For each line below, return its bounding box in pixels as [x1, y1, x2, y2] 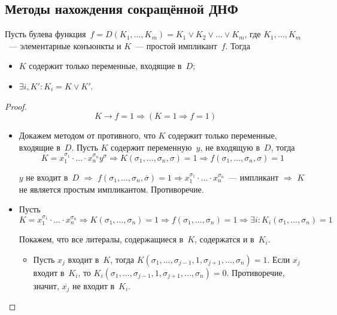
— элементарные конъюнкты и [8, 39, 122, 52]
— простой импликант [135, 39, 217, 52]
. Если [267, 253, 290, 266]
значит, [33, 280, 59, 292]
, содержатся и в [195, 233, 254, 245]
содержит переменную [110, 140, 192, 153]
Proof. [5, 100, 27, 112]
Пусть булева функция [5, 28, 86, 40]
